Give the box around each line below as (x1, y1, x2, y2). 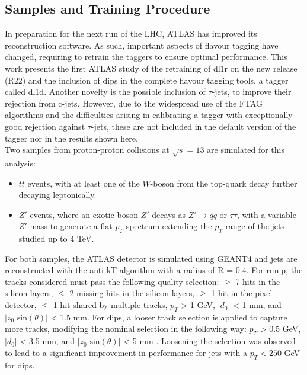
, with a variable (236, 208, 296, 220)
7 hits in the (235, 275, 280, 287)
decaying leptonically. (18, 188, 97, 201)
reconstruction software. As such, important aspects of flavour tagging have (5, 39, 279, 51)
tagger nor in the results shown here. (5, 132, 138, 144)
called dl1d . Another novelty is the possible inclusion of (5, 85, 206, 98)
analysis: (5, 156, 36, 169)
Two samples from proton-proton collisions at (5, 143, 170, 156)
